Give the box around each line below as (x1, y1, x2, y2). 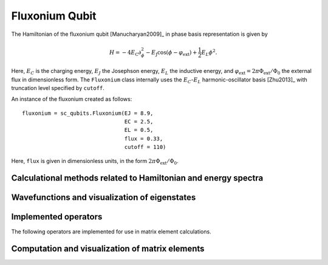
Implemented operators (11, 212, 103, 222)
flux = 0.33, (124, 135, 163, 142)
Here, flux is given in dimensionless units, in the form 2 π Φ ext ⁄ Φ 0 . (11, 157, 179, 166)
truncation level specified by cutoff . (11, 84, 104, 91)
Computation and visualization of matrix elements (11, 244, 205, 254)
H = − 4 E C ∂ (109, 49, 142, 57)
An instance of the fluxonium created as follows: (11, 95, 132, 103)
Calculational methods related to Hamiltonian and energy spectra (11, 173, 264, 184)
